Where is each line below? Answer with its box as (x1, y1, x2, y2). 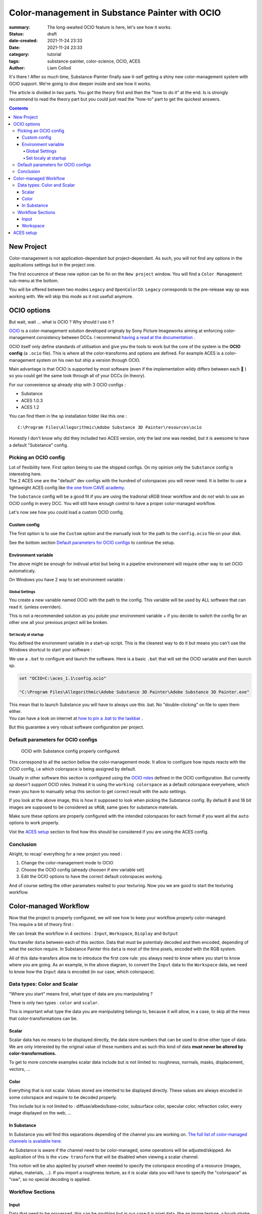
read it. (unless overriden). (9, 604, 62, 609)
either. (9, 708, 22, 714)
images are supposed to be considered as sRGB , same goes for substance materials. (9, 804, 179, 810)
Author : (9, 65, 25, 70)
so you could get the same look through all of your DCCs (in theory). (9, 373, 146, 379)
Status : (9, 31, 24, 36)
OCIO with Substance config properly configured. (21, 748, 121, 754)
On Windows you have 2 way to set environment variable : (9, 576, 126, 582)
